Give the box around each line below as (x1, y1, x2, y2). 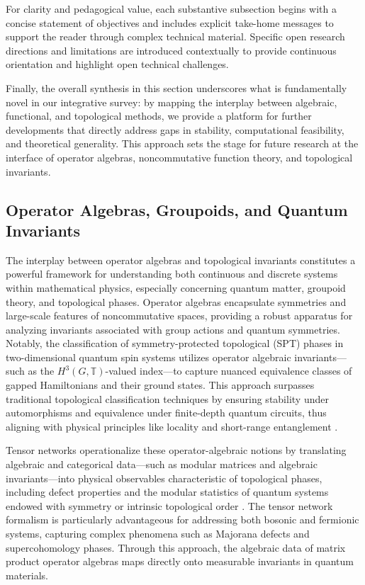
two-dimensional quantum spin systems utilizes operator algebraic (6, 349, 291, 364)
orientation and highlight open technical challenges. (6, 57, 229, 72)
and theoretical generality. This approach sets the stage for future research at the (6, 136, 359, 151)
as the (28, 363, 55, 378)
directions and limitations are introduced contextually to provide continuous (6, 42, 337, 57)
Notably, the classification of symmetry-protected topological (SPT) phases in (6, 336, 344, 351)
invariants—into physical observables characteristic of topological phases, (6, 470, 322, 485)
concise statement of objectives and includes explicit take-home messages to (6, 15, 334, 30)
